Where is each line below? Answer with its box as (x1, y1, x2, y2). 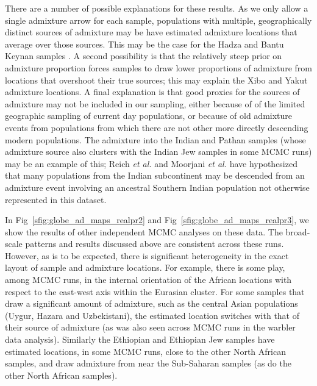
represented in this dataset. (5, 193, 107, 206)
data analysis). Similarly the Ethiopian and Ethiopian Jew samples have (5, 333, 275, 346)
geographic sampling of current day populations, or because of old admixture (5, 109, 293, 122)
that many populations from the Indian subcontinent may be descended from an (5, 169, 305, 182)
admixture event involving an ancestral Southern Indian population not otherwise (5, 180, 310, 193)
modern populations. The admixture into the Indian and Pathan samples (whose (5, 133, 306, 146)
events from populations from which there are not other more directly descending (5, 121, 308, 134)
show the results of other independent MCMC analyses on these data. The (5, 225, 283, 238)
